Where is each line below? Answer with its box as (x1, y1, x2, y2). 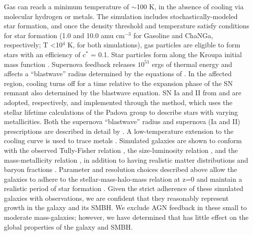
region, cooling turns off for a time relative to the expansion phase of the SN (4, 78, 233, 88)
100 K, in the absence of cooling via (136, 1, 244, 11)
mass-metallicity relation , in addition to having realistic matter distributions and (4, 154, 248, 165)
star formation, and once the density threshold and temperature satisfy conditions (4, 21, 250, 31)
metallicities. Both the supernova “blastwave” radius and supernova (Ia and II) (4, 116, 240, 127)
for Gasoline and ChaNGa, (133, 30, 213, 40)
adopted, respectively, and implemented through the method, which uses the (4, 97, 232, 107)
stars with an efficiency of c (4, 49, 86, 59)
